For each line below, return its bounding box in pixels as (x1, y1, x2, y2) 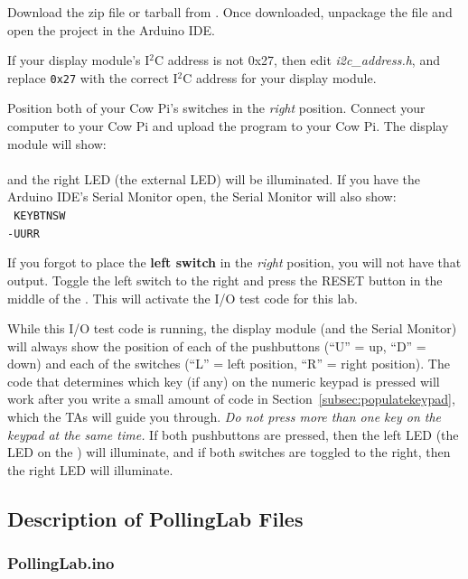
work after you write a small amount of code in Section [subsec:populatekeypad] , (7, 389, 455, 408)
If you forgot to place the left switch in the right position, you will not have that (7, 253, 462, 272)
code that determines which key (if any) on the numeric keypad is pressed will (7, 371, 440, 390)
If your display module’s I (7, 51, 150, 70)
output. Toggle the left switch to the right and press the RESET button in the (7, 270, 443, 289)
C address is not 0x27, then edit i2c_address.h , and (154, 51, 440, 70)
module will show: (7, 134, 107, 153)
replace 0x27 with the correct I (7, 68, 178, 87)
